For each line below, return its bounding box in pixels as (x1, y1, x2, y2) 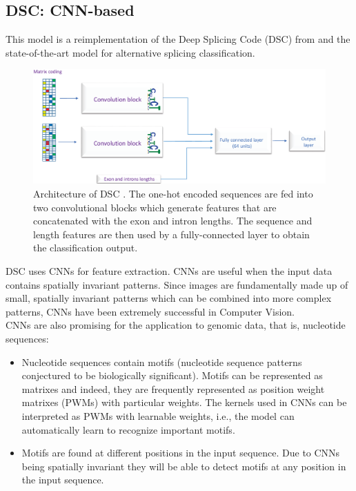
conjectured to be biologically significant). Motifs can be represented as (21, 368, 323, 383)
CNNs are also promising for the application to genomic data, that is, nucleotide (6, 318, 346, 332)
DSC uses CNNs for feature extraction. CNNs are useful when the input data (6, 263, 333, 278)
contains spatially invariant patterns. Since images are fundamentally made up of (6, 277, 348, 291)
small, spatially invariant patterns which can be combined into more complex (6, 291, 332, 305)
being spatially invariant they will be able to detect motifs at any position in (21, 459, 346, 473)
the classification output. (33, 240, 138, 255)
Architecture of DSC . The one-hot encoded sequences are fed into (33, 186, 313, 201)
